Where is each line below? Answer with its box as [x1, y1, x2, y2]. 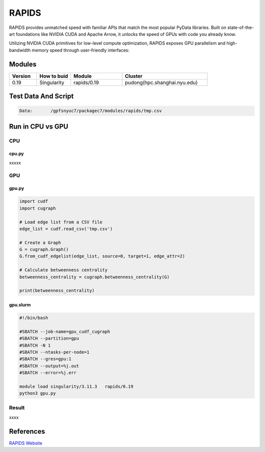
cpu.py [9, 151, 24, 157]
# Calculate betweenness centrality [19, 267, 108, 273]
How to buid [39, 73, 68, 80]
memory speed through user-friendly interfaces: [31, 47, 130, 53]
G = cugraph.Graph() [19, 247, 69, 252]
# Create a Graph [19, 239, 61, 245]
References [9, 427, 45, 435]
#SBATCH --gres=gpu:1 [19, 356, 72, 362]
